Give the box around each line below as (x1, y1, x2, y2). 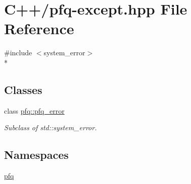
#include (4, 47, 32, 58)
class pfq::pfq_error (4, 105, 65, 116)
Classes (4, 81, 42, 97)
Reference (4, 18, 74, 39)
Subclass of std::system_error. (4, 122, 97, 133)
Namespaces (4, 147, 69, 162)
